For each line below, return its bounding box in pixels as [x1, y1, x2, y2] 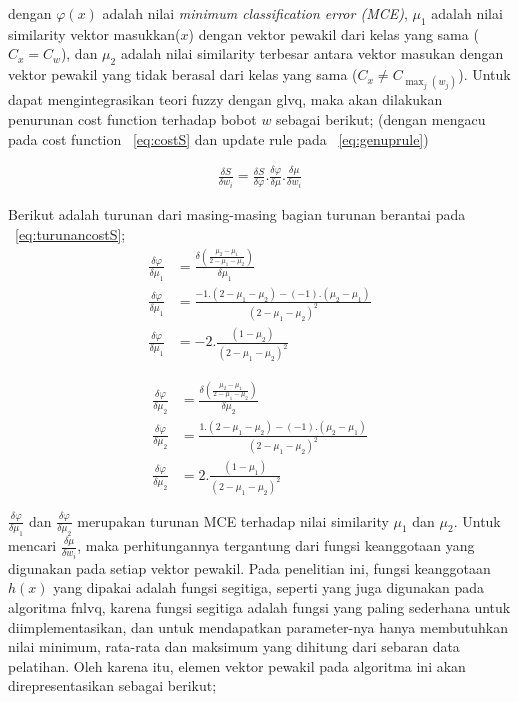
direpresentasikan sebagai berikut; [8, 675, 217, 696]
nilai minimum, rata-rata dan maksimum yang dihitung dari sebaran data [8, 636, 460, 657]
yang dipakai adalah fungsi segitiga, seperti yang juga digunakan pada [53, 577, 485, 598]
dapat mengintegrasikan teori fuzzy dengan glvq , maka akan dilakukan [8, 89, 443, 110]
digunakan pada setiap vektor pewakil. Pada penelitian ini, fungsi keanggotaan [8, 557, 491, 578]
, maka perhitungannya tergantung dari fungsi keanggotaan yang [77, 535, 475, 556]
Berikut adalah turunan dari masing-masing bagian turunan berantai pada [8, 204, 466, 225]
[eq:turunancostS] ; [15, 223, 126, 244]
